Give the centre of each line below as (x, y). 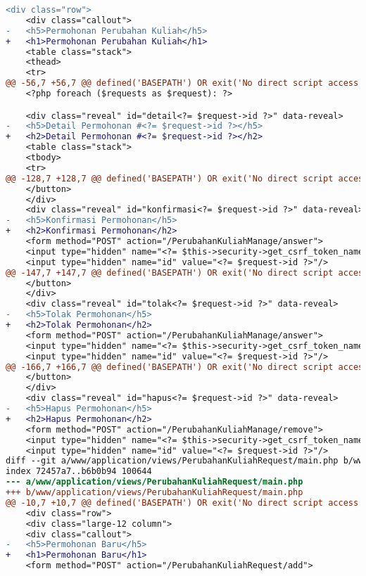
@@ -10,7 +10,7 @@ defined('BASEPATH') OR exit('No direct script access (182, 503)
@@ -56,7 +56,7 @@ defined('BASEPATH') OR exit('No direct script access (182, 83)
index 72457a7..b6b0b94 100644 (79, 472)
